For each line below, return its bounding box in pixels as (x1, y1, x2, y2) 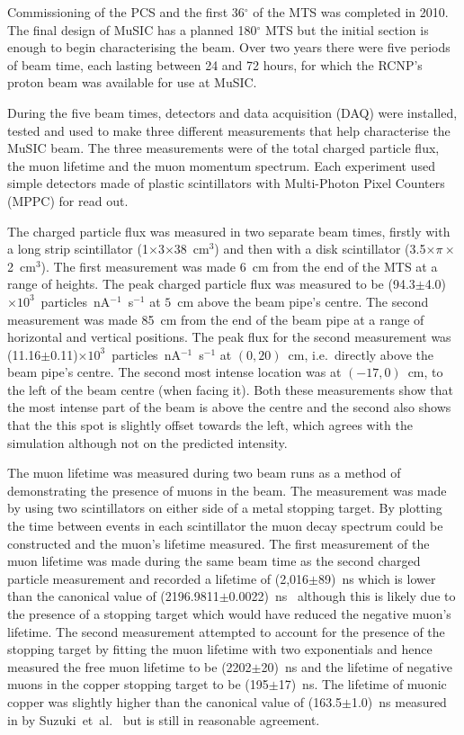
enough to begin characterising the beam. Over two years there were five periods (7, 38, 451, 57)
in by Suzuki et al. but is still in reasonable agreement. (7, 710, 320, 729)
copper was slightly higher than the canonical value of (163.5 (7, 692, 343, 711)
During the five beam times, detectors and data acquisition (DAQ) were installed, (7, 103, 458, 121)
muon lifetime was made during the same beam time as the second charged (7, 551, 421, 570)
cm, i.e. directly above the (288, 345, 433, 363)
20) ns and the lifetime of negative (261, 657, 452, 676)
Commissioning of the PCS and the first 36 (7, 3, 245, 21)
